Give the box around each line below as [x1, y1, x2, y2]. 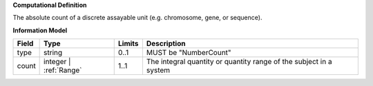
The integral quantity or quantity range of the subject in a [146, 57, 332, 67]
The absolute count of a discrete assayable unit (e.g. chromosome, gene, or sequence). [12, 14, 262, 22]
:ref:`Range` [44, 65, 82, 75]
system [146, 65, 171, 75]
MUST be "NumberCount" [146, 48, 231, 58]
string [44, 48, 63, 58]
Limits [117, 39, 139, 48]
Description [146, 39, 186, 48]
